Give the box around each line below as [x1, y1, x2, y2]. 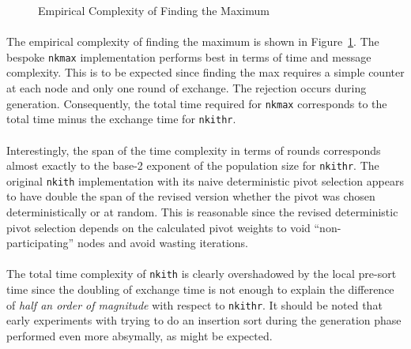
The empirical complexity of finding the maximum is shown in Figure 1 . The [6, 33, 379, 50]
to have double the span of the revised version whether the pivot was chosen [6, 188, 375, 205]
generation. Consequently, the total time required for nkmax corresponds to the [6, 95, 387, 111]
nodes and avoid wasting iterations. [77, 235, 249, 251]
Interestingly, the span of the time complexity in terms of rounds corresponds [6, 141, 381, 158]
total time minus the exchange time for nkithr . [6, 111, 236, 127]
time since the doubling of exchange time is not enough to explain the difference [6, 281, 394, 298]
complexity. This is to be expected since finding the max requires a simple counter [6, 64, 405, 81]
